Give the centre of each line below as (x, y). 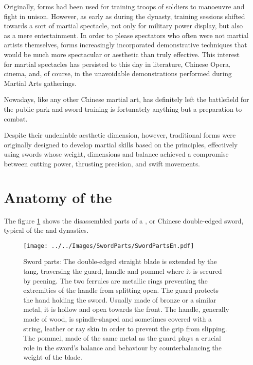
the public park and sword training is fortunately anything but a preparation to (123, 109)
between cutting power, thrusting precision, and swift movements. (102, 163)
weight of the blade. (53, 357)
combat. (16, 118)
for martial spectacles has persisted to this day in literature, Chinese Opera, (117, 64)
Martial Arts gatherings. (40, 83)
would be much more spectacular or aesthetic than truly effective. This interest (122, 54)
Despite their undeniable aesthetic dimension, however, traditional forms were (120, 135)
